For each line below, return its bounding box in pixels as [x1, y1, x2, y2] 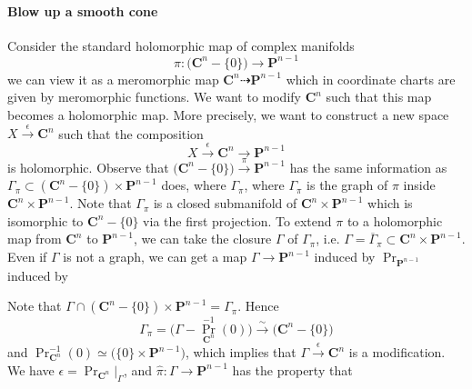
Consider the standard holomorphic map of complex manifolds [7, 35, 355, 55]
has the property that [232, 360, 353, 379]
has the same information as [289, 157, 447, 176]
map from [7, 229, 62, 248]
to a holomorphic [346, 211, 443, 230]
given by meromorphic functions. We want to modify [7, 87, 301, 106]
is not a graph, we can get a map [63, 247, 247, 266]
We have [7, 360, 55, 379]
